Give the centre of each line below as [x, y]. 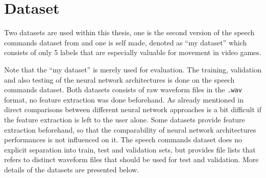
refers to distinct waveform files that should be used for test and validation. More [131, 159]
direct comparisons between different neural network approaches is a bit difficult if [133, 109]
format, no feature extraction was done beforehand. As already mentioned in [124, 99]
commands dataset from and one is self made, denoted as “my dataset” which [126, 42]
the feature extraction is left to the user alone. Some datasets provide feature [125, 119]
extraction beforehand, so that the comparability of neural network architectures [130, 129]
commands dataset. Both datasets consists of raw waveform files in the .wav [123, 90]
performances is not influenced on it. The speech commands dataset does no [123, 139]
